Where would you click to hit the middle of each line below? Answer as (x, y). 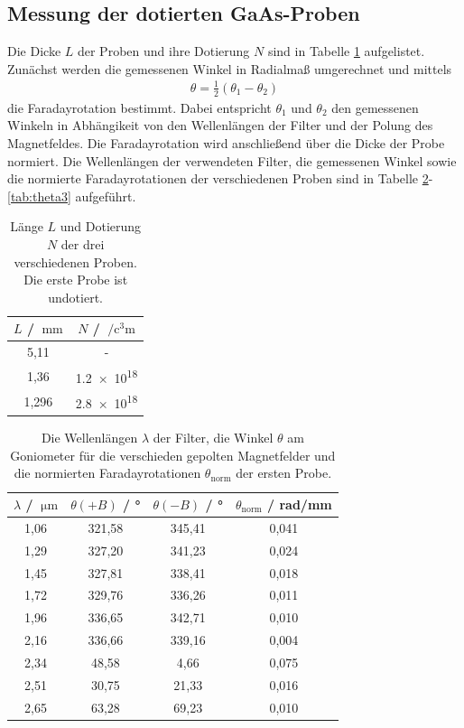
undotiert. (75, 297)
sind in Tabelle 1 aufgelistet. (346, 51)
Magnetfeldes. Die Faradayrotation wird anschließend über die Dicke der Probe (226, 142)
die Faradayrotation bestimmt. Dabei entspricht (139, 107)
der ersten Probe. (284, 473)
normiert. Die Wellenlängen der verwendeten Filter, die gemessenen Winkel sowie (232, 160)
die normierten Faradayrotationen (107, 473)
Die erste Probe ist (76, 280)
